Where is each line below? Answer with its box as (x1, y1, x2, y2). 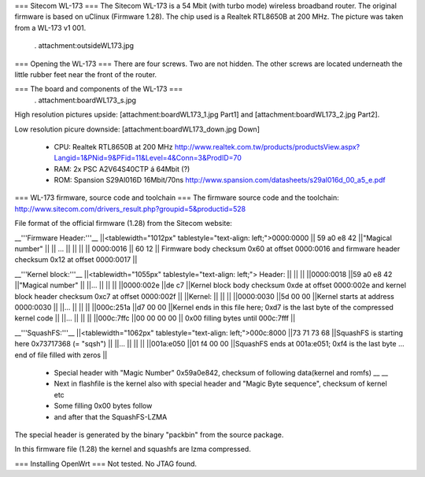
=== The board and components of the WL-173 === (14, 84, 183, 94)
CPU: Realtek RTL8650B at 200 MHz (54, 142, 173, 151)
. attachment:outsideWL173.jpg (34, 41, 134, 50)
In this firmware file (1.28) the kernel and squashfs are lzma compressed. (14, 445, 251, 454)
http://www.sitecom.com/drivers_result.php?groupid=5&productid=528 (14, 204, 246, 213)
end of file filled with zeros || (14, 350, 108, 360)
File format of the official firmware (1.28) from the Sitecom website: (14, 219, 232, 228)
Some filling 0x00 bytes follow (54, 401, 153, 411)
